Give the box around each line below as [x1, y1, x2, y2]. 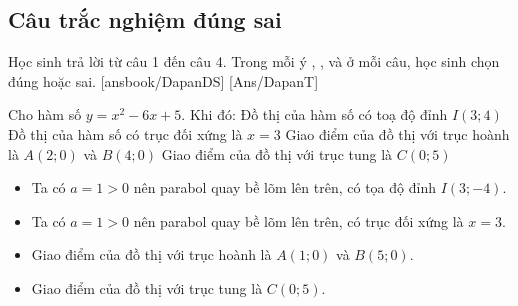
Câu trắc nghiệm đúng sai [8, 4, 282, 35]
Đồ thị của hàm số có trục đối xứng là [8, 123, 243, 144]
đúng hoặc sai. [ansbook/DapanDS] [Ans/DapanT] [8, 70, 319, 91]
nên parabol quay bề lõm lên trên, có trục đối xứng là [133, 210, 464, 231]
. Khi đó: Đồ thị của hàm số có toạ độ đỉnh [181, 104, 448, 125]
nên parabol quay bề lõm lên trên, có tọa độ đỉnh [133, 177, 436, 198]
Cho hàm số [8, 104, 82, 125]
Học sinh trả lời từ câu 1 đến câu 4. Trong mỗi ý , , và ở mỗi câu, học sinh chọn [8, 51, 500, 72]
